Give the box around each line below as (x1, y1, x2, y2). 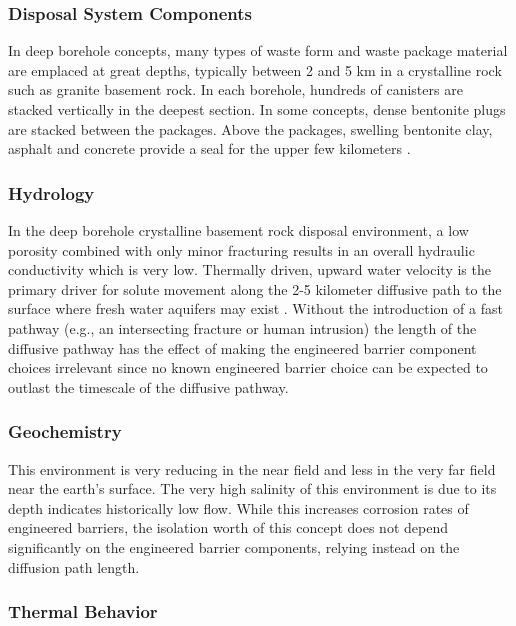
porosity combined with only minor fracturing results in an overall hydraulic (8, 239, 475, 260)
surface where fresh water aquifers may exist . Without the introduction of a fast (8, 298, 503, 319)
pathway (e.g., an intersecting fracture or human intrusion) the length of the (8, 317, 477, 338)
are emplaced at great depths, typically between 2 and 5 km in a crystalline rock (8, 59, 502, 80)
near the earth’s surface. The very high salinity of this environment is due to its (8, 478, 497, 499)
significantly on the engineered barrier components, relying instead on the (8, 536, 460, 557)
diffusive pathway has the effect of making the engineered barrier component (8, 337, 477, 358)
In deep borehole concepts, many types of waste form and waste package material (8, 40, 508, 61)
